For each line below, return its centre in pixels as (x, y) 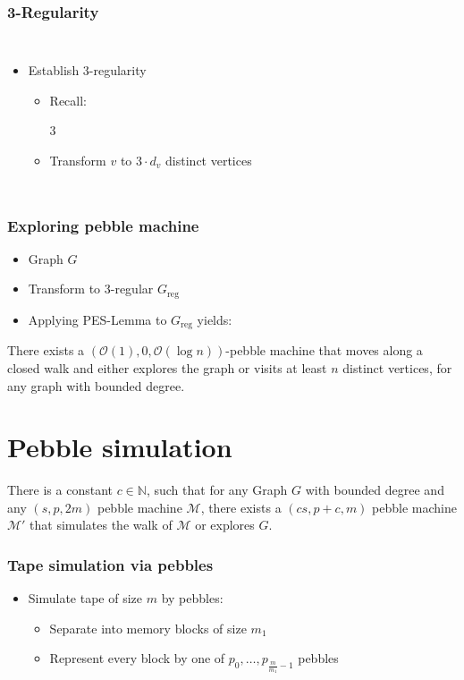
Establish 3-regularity (87, 70)
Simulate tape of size (85, 598)
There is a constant (60, 490)
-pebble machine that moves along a (324, 350)
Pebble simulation (120, 447)
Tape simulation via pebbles (110, 564)
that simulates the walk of (101, 525)
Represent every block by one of (137, 658)
